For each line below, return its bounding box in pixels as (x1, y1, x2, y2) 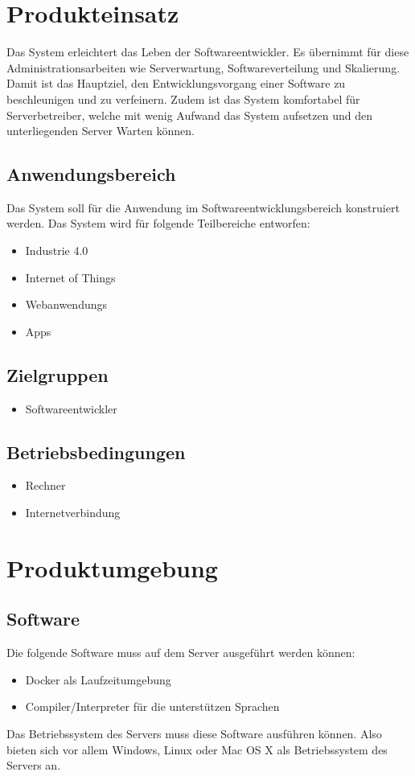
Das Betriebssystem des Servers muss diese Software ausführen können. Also (6, 725, 382, 741)
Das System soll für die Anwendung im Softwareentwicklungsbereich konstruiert (6, 199, 400, 216)
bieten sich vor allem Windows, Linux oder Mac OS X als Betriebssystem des (6, 741, 388, 758)
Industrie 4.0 (25, 242, 88, 259)
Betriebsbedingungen (6, 439, 186, 464)
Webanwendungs (25, 296, 108, 313)
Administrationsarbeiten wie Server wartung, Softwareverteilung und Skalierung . (6, 59, 401, 76)
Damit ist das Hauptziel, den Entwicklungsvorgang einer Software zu (6, 75, 346, 92)
